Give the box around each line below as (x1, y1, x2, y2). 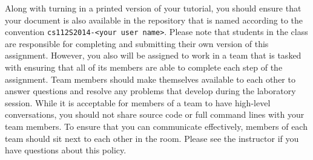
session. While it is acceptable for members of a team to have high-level (5, 96, 271, 109)
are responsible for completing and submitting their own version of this (5, 37, 269, 50)
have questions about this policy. (5, 144, 127, 156)
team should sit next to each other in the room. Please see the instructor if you (5, 132, 299, 144)
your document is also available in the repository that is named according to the (5, 13, 303, 26)
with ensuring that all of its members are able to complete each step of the (5, 61, 283, 74)
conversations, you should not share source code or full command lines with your (5, 108, 305, 121)
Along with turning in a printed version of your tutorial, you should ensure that (5, 2, 301, 14)
